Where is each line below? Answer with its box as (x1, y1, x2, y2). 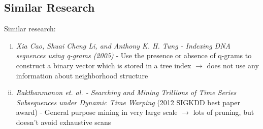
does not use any (207, 60, 259, 70)
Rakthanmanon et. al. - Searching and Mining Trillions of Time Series (16, 87, 237, 98)
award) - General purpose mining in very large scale (16, 107, 178, 117)
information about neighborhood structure (16, 70, 148, 80)
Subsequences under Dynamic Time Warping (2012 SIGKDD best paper (16, 97, 240, 107)
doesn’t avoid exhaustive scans (16, 116, 111, 127)
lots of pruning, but (193, 107, 254, 117)
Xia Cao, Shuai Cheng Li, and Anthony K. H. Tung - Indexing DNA (16, 40, 231, 51)
